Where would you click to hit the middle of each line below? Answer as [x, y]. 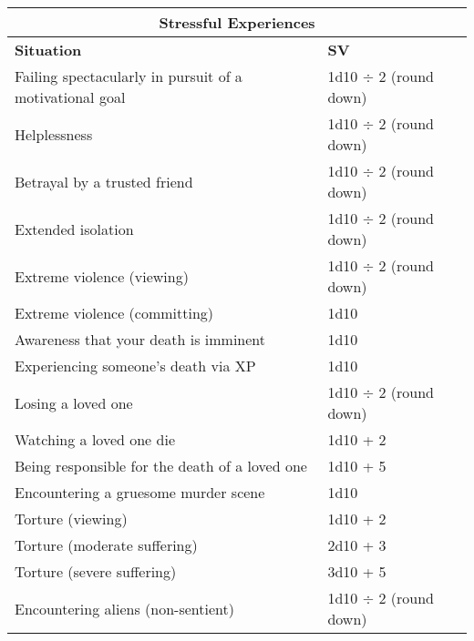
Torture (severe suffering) [96, 571]
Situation [48, 50]
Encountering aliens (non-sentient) [124, 608]
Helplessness [54, 134]
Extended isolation [74, 229]
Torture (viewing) [71, 519]
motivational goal [70, 97]
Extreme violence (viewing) [102, 276]
